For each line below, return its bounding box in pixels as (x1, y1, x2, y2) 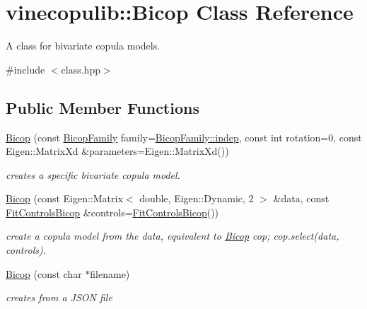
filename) (90, 266, 130, 281)
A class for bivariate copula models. (6, 38, 161, 53)
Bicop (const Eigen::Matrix (6, 191, 123, 206)
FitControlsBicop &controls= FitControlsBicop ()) (6, 204, 219, 219)
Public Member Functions (6, 96, 199, 118)
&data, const (273, 191, 330, 206)
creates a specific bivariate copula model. (6, 167, 180, 182)
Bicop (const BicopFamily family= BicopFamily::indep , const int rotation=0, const (6, 129, 362, 144)
